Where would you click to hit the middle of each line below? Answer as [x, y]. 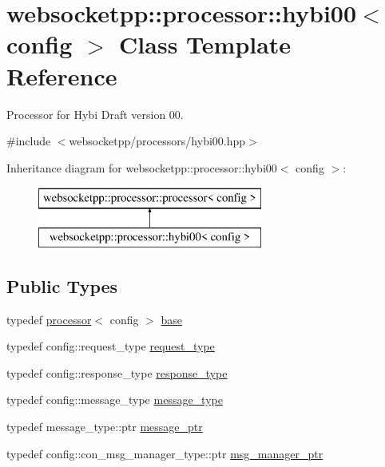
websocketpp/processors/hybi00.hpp [157, 141]
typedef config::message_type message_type [115, 400]
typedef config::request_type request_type [111, 346]
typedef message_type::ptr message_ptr [105, 427]
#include [29, 141]
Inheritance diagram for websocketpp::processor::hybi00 [142, 167]
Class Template [205, 44]
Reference [62, 75]
